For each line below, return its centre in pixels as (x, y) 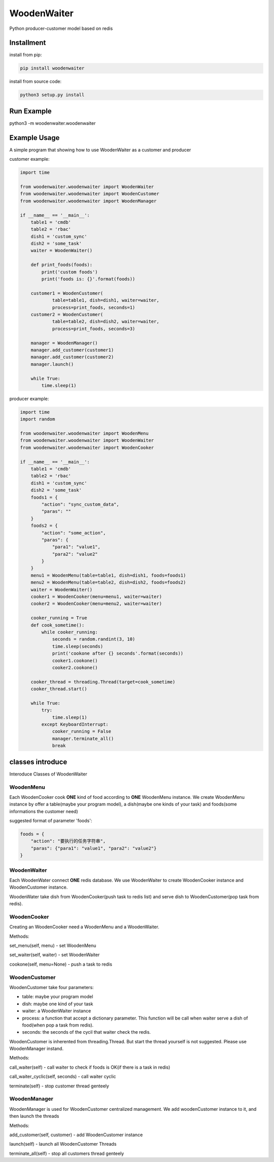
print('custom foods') (70, 272)
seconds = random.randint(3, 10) (94, 639)
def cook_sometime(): (58, 625)
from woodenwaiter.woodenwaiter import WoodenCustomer (90, 194)
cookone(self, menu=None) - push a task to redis (61, 964)
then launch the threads (34, 1116)
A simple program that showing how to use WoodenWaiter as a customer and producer (100, 150)
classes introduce (38, 762)
